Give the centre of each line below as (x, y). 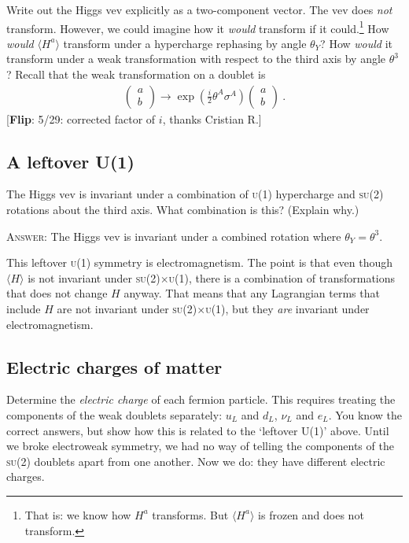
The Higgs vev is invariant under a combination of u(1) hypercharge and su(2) (195, 194)
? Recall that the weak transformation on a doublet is (136, 74)
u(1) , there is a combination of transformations (282, 277)
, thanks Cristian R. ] (212, 118)
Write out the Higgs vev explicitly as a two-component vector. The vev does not (199, 9)
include (24, 309)
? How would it (356, 43)
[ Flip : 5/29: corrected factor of (81, 118)
